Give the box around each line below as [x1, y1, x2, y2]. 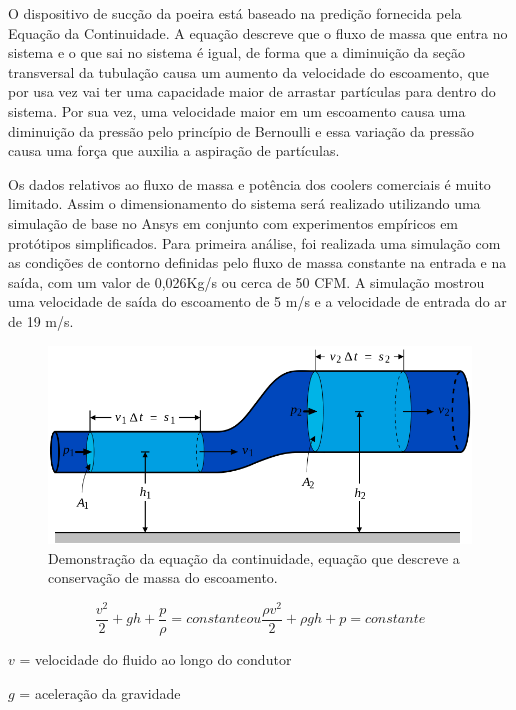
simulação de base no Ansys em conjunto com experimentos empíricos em [8, 212, 459, 233]
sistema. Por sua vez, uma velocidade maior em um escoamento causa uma [8, 100, 466, 121]
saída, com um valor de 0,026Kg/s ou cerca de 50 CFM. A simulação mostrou [8, 271, 485, 292]
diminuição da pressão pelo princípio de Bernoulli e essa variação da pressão [8, 120, 474, 141]
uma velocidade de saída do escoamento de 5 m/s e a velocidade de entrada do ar [8, 291, 507, 312]
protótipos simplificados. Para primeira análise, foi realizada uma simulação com [8, 232, 501, 253]
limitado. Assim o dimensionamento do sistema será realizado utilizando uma [8, 193, 481, 214]
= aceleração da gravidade [19, 682, 181, 703]
